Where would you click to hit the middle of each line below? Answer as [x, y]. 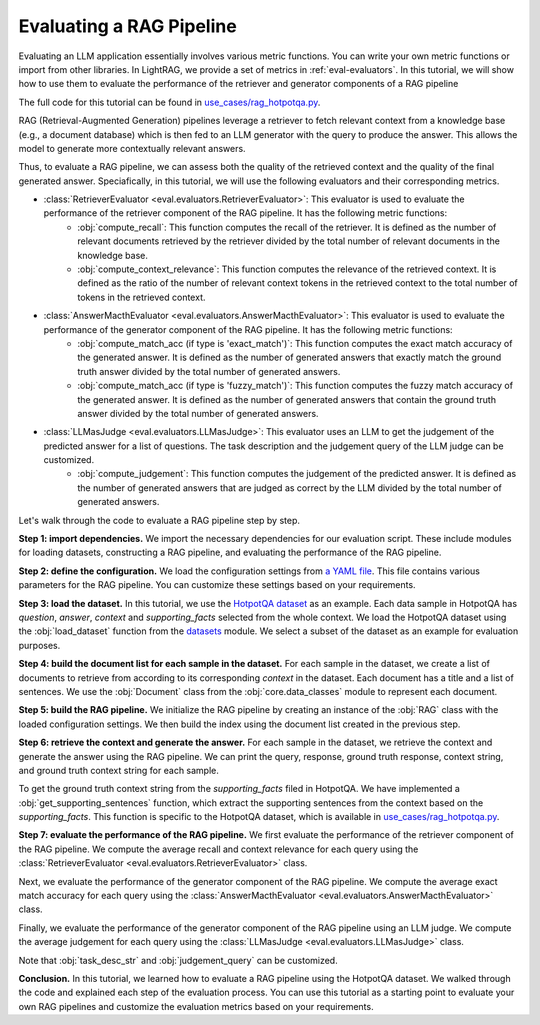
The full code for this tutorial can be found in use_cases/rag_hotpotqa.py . [169, 102]
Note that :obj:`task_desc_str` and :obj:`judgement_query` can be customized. [178, 960]
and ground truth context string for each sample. [119, 770]
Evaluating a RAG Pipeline [127, 26]
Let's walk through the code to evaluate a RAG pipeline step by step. [159, 520]
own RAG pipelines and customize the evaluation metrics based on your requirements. [196, 1006]
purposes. [39, 645]
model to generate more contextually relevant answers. [132, 148]
